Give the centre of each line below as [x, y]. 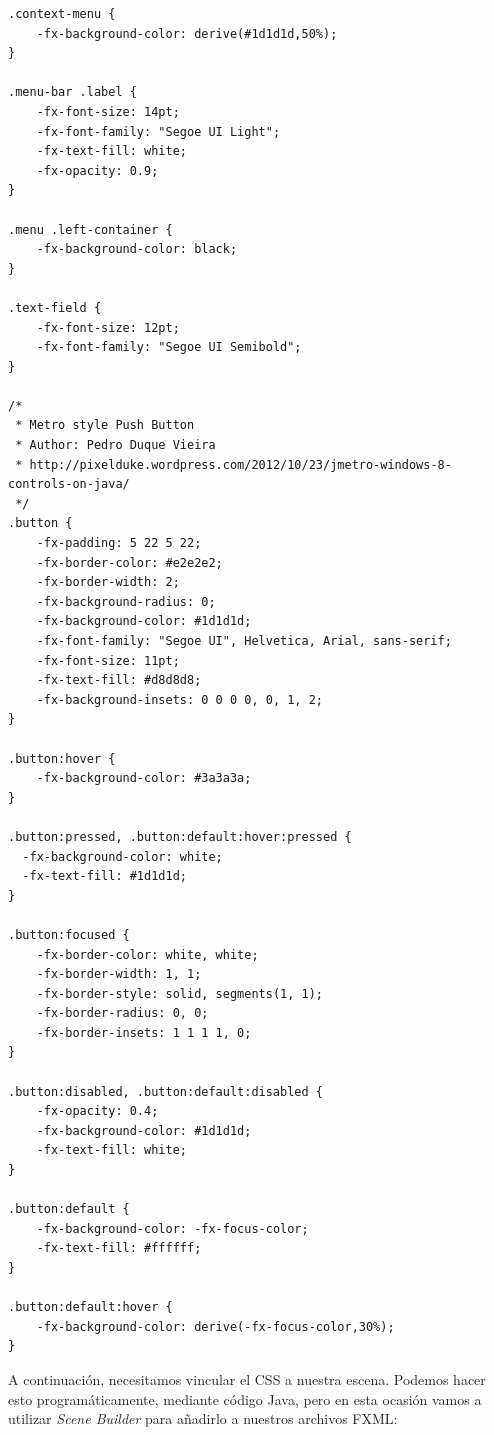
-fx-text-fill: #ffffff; [119, 1248]
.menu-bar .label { [72, 92]
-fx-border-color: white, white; [147, 954]
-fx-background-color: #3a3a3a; [144, 778]
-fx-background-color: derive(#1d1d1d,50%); [187, 33]
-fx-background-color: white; [122, 856]
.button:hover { [62, 758]
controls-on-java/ [69, 484]
